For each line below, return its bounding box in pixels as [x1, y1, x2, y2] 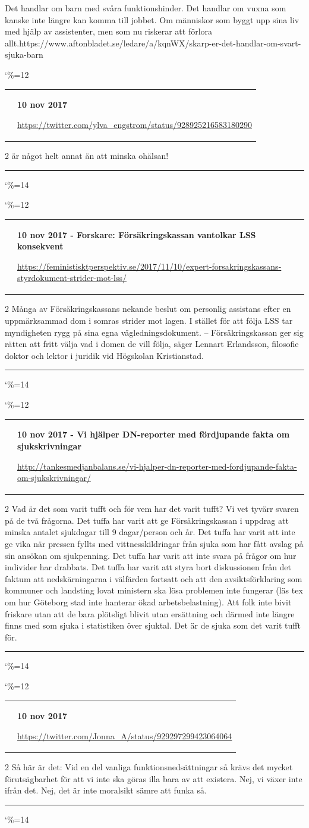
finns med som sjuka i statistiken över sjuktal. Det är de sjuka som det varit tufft [5, 619, 301, 632]
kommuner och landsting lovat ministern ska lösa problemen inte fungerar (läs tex [5, 584, 303, 596]
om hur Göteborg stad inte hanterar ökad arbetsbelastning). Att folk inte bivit [5, 595, 292, 608]
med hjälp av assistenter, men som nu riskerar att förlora [5, 25, 213, 38]
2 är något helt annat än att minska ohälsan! [5, 149, 169, 161]
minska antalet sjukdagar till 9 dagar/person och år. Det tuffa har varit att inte [5, 526, 295, 538]
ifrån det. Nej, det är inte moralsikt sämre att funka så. [5, 784, 207, 796]
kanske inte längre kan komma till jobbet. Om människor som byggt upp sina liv [5, 13, 299, 26]
